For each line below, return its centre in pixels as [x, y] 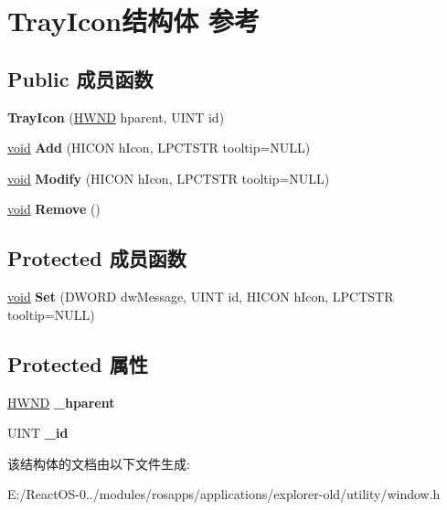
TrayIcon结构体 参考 [133, 21]
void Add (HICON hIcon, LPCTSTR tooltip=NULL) [159, 148]
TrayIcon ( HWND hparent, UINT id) [116, 117]
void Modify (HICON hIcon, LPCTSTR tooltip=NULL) [169, 178]
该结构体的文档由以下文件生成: [99, 463]
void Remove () [54, 209]
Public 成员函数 [80, 78]
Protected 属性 [78, 363]
